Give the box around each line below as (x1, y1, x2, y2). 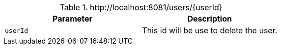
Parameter (53, 14, 93, 24)
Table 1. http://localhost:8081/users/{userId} (59, 2, 223, 12)
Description (187, 14, 232, 24)
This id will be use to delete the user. (142, 25, 278, 35)
